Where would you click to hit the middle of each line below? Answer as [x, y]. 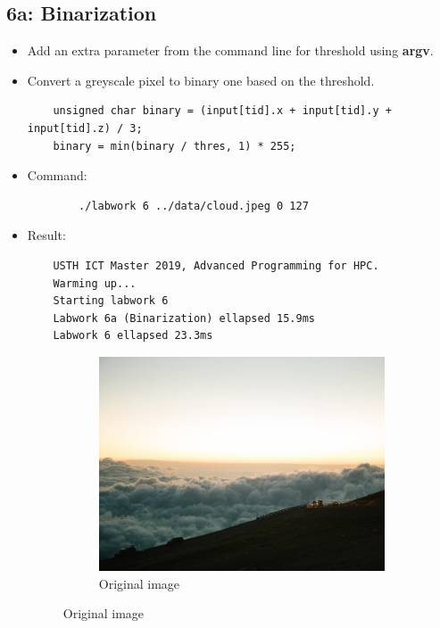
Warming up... [95, 283]
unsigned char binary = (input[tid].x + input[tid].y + [222, 111]
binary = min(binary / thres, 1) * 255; [174, 146]
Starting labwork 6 [111, 301]
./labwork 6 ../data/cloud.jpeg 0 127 [194, 206]
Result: [46, 235]
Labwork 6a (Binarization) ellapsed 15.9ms [184, 318]
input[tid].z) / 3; [85, 128]
